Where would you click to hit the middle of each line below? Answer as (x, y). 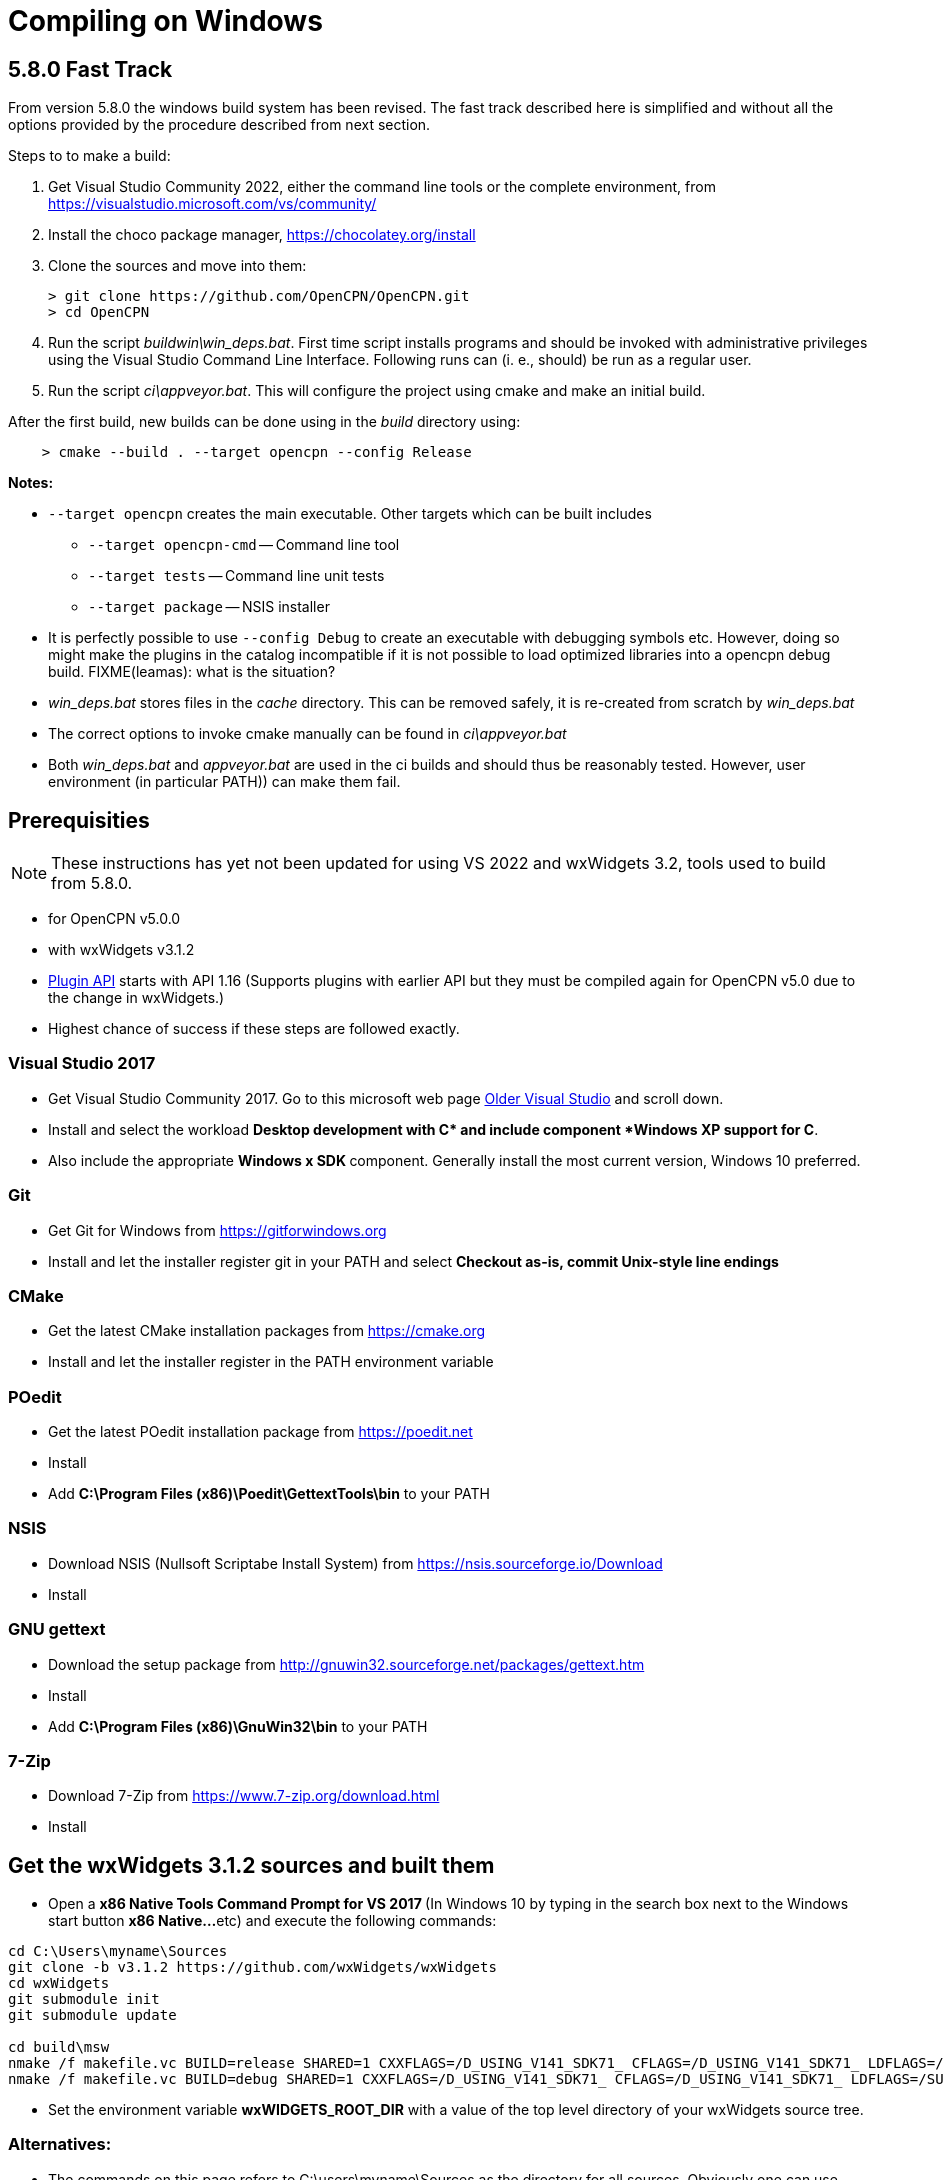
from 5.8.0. (92, 883)
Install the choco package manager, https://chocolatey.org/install (262, 235)
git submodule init (84, 1999)
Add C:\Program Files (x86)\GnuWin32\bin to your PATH (238, 1726)
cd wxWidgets (59, 1983)
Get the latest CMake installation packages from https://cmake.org (267, 1331)
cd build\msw (59, 2047)
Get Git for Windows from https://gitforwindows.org (217, 1230)
